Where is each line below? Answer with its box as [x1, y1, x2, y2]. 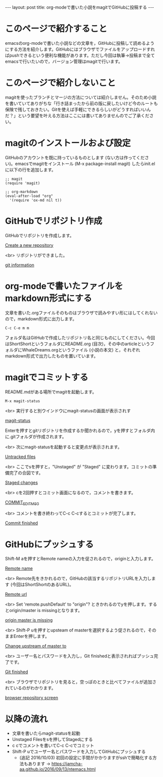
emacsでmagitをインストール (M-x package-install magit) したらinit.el [15, 161, 156, 166]
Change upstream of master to [5, 643, 67, 649]
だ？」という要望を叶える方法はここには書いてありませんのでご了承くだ [5, 112, 150, 118]
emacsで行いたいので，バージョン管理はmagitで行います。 [5, 58, 123, 64]
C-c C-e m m [5, 325, 29, 331]
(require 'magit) [5, 181, 40, 185]
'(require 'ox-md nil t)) [9, 198, 62, 203]
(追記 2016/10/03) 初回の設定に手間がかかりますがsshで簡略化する [19, 755, 153, 760]
